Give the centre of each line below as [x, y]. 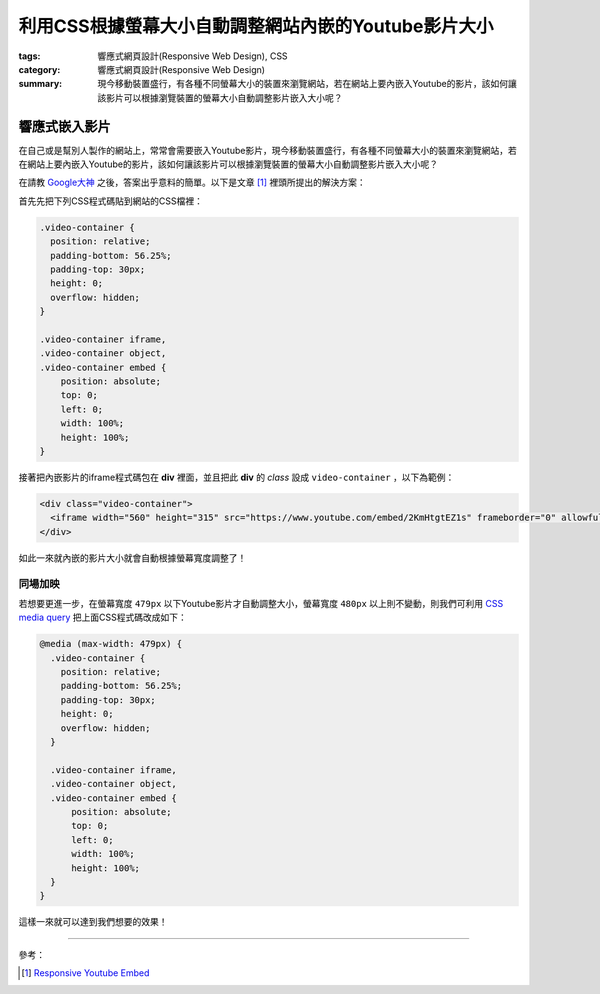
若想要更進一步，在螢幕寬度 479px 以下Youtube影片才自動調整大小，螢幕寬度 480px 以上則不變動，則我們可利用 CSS [261, 603]
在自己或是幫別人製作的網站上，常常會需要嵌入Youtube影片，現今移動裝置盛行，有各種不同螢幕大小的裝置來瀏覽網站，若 [267, 150]
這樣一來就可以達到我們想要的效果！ [93, 922]
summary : [40, 84]
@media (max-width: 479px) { [111, 644]
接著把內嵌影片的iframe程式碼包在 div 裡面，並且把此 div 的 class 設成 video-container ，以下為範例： [236, 477]
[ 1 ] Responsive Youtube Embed [85, 973]
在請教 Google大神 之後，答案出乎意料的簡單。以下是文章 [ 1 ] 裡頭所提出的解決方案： [192, 182]
